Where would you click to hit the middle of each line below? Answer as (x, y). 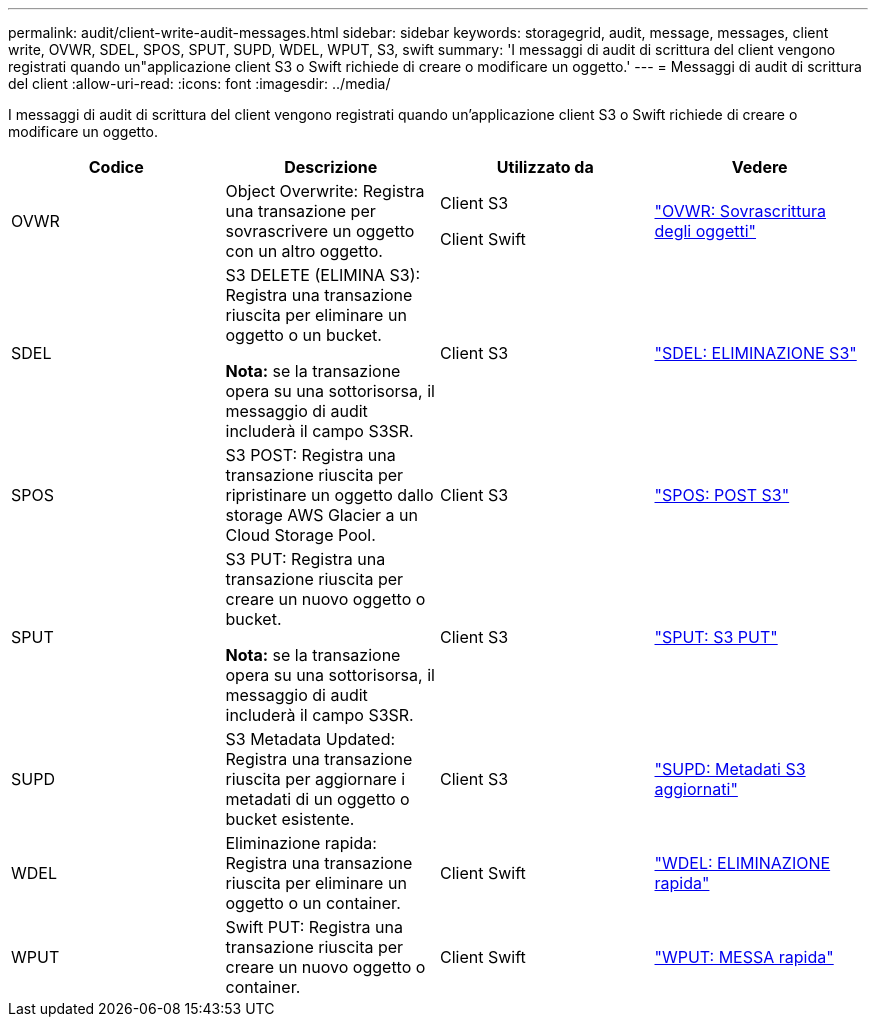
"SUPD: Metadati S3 (730, 769)
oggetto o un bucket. (303, 335)
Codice (116, 167)
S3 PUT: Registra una (305, 559)
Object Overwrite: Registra (325, 191)
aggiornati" (696, 789)
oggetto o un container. (313, 903)
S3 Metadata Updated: (310, 739)
